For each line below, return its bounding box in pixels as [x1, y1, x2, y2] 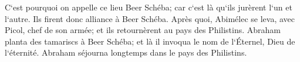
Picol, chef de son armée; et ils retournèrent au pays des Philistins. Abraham [5, 24, 281, 36]
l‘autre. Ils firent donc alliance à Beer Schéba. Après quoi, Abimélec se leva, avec [5, 12, 295, 24]
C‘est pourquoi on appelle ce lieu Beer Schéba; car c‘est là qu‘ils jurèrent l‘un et [5, 1, 292, 13]
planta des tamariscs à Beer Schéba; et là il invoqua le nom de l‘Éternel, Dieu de [5, 35, 295, 47]
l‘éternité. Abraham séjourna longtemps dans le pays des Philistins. [5, 46, 247, 59]
